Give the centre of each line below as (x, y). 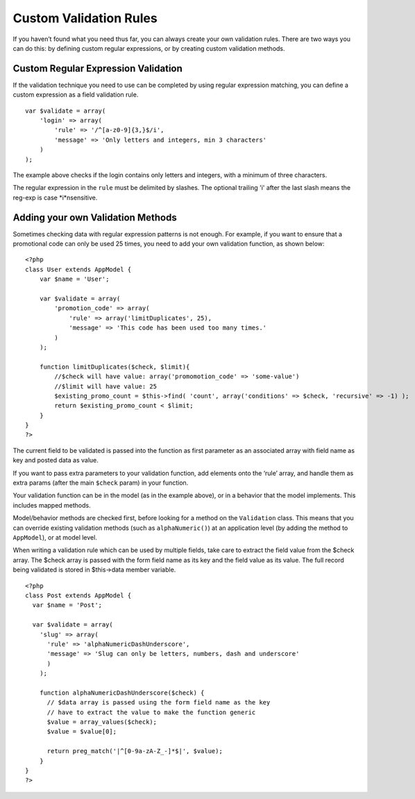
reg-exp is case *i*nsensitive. (55, 197)
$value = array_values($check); (102, 722)
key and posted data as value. (56, 460)
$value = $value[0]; (82, 732)
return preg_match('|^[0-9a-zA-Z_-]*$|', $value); (135, 751)
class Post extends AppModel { (78, 595)
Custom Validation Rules (85, 18)
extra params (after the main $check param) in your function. (101, 483)
